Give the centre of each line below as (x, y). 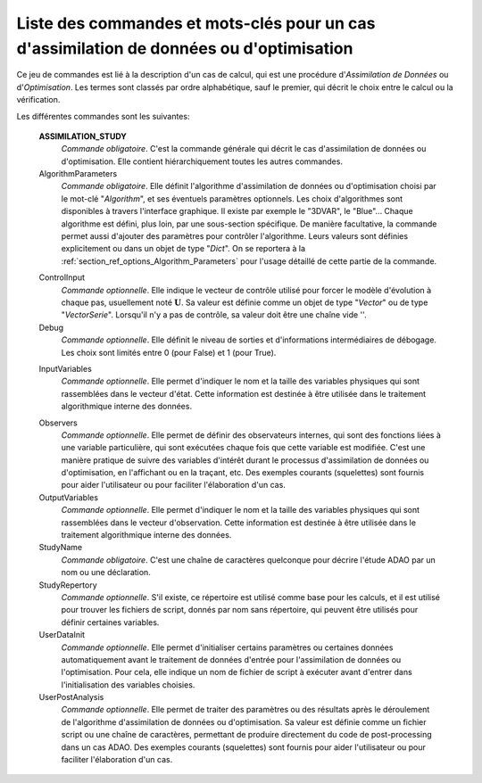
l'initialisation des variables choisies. (128, 684)
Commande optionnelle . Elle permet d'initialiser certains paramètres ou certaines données (227, 647)
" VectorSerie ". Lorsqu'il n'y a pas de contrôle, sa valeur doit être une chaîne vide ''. (214, 315)
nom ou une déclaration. (106, 573)
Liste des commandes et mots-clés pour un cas (196, 23)
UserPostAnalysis (71, 697)
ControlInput (62, 277)
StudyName (61, 548)
